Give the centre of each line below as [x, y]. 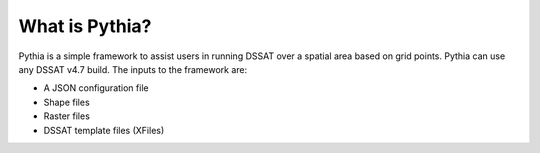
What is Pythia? [85, 26]
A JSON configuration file [96, 88]
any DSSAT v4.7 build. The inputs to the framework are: [133, 69]
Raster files [66, 116]
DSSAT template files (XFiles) [104, 130]
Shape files [66, 102]
